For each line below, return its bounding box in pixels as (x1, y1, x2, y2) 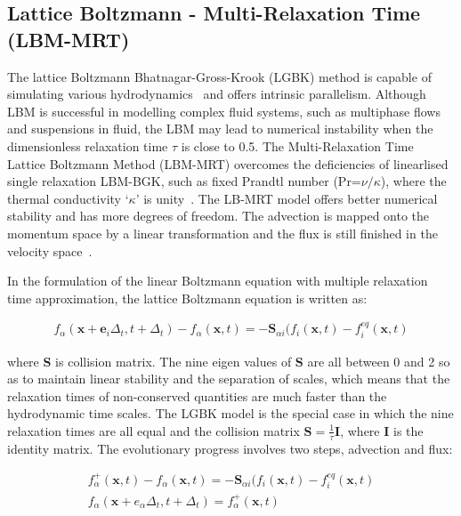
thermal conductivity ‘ (7, 189, 129, 207)
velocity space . (7, 241, 93, 260)
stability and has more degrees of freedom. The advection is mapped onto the (7, 206, 430, 225)
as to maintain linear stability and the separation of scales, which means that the (7, 369, 450, 388)
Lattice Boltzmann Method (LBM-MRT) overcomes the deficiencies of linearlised (7, 154, 449, 173)
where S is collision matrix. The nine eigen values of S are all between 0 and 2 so (7, 351, 450, 370)
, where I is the (340, 421, 424, 439)
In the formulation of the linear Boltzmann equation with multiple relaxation (7, 271, 428, 290)
